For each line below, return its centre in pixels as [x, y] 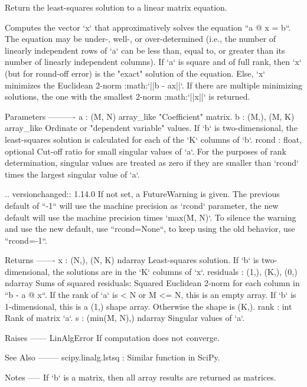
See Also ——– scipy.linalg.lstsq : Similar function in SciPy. [112, 357]
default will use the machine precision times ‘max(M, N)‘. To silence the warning [151, 217]
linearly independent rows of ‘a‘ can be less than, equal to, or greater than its [145, 50]
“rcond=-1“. [26, 240]
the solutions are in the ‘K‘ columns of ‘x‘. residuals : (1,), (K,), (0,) [175, 271]
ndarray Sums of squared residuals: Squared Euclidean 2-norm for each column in [152, 283]
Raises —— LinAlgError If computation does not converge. [112, 337]
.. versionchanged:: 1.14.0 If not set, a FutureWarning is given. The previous [142, 194]
